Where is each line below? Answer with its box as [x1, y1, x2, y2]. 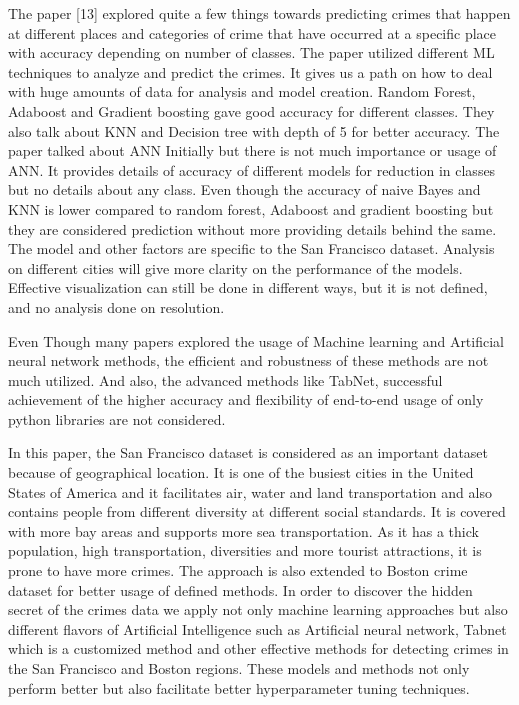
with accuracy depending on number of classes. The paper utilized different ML [8, 42, 495, 63]
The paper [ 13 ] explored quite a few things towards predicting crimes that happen [8, 3, 511, 23]
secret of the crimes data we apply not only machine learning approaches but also [8, 599, 508, 620]
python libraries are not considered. [8, 408, 226, 429]
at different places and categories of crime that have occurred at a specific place [8, 22, 497, 43]
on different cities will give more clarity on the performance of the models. [8, 257, 463, 278]
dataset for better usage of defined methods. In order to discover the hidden [8, 579, 473, 600]
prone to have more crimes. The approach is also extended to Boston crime [8, 560, 468, 581]
